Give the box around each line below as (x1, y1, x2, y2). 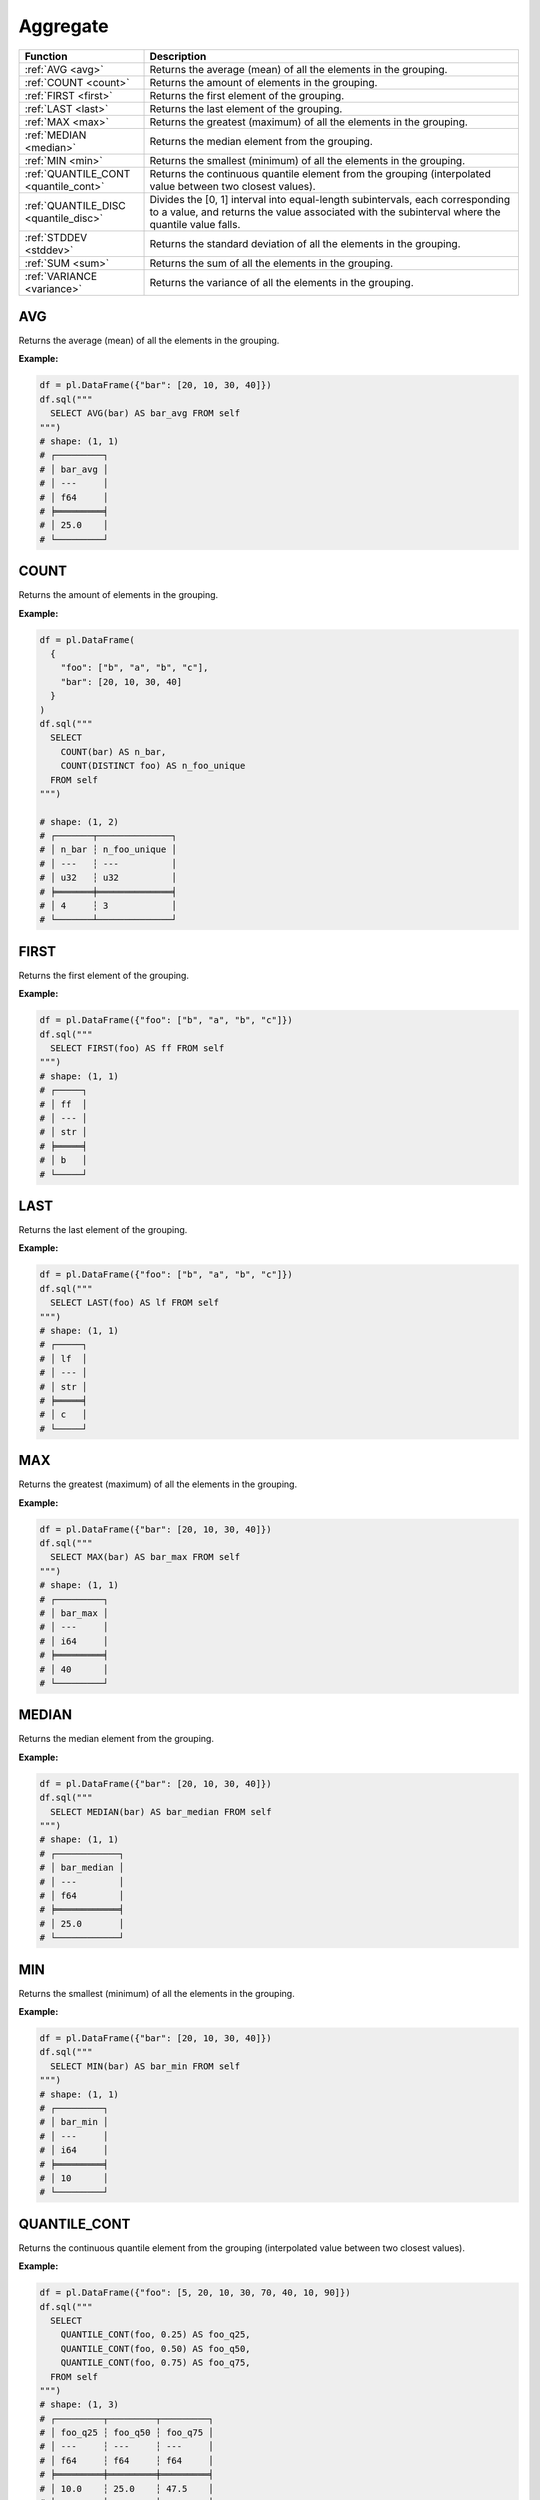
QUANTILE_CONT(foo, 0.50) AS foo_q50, (60, 2343, 251, 2354)
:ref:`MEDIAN (24, 128, 87, 142)
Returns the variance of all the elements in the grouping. (149, 275, 414, 289)
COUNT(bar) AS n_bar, (60, 746, 167, 757)
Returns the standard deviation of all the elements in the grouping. (149, 236, 461, 250)
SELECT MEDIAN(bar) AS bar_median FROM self (50, 1806, 272, 1817)
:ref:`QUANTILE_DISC (24, 198, 126, 212)
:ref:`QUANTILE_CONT (24, 166, 131, 180)
